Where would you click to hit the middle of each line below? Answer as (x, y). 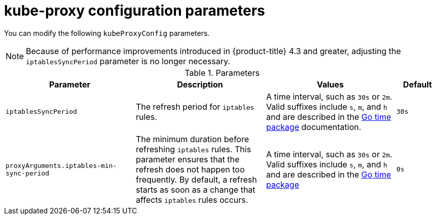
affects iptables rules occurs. (192, 200)
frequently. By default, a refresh (196, 179)
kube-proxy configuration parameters (135, 11)
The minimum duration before (193, 139)
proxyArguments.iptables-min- (61, 165)
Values (330, 84)
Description (200, 84)
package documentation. (314, 127)
